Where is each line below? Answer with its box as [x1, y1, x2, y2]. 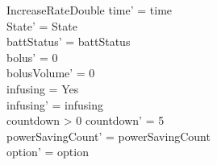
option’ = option [6, 143, 89, 160]
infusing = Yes [6, 80, 79, 97]
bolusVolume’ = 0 [6, 64, 95, 81]
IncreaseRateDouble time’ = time [6, 2, 173, 18]
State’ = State [6, 17, 77, 34]
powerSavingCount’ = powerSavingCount [6, 127, 211, 144]
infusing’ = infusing [6, 96, 103, 113]
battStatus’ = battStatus [6, 33, 131, 50]
